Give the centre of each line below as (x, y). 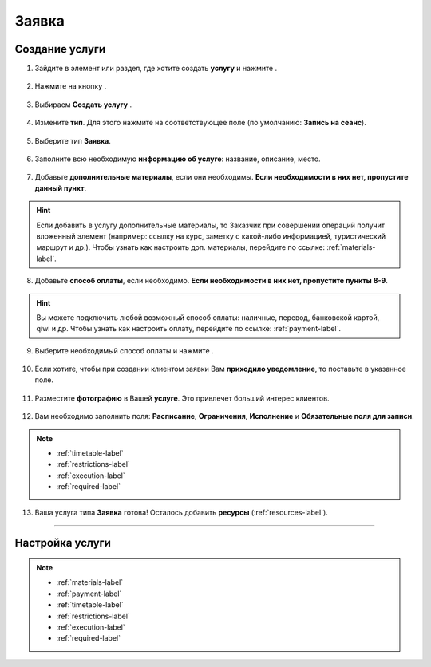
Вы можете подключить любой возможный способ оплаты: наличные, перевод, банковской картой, (208, 317)
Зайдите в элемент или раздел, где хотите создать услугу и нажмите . (156, 69)
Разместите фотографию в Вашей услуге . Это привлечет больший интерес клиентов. (182, 398)
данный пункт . (61, 188)
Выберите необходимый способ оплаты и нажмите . (125, 350)
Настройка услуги (63, 543)
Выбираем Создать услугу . (83, 105)
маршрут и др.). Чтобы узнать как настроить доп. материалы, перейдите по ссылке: (181, 247)
